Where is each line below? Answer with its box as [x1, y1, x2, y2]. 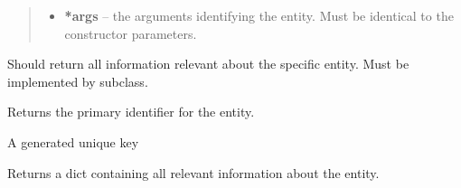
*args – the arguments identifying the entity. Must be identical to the [64, 6, 454, 24]
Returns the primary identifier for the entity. [7, 102, 255, 121]
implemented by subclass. [7, 71, 148, 90]
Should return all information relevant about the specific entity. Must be [7, 54, 409, 73]
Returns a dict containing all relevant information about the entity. [7, 163, 380, 182]
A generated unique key [7, 132, 139, 151]
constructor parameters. [64, 23, 197, 42]
